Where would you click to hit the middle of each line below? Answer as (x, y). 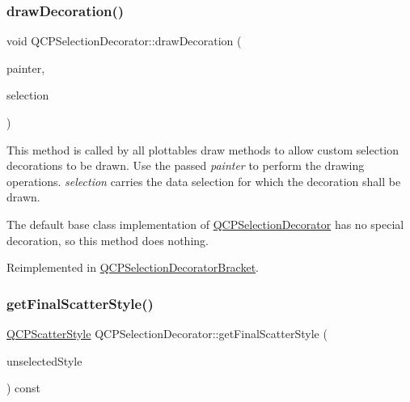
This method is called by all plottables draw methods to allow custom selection (203, 149)
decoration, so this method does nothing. (108, 240)
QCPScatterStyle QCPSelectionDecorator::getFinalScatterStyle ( (167, 333)
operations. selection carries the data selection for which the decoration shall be (204, 181)
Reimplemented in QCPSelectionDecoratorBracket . (133, 267)
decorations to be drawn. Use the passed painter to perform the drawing (186, 165)
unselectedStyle (44, 360)
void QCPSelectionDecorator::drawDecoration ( (124, 41)
